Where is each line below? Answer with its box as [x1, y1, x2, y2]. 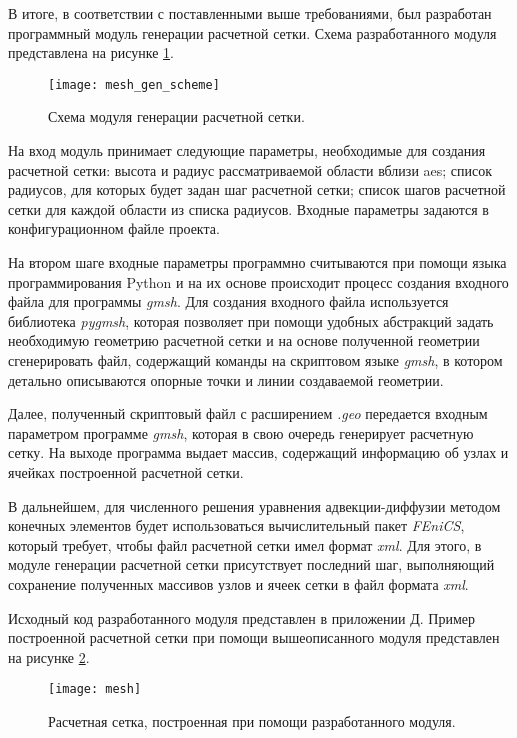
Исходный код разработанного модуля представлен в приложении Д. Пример [8, 607, 475, 628]
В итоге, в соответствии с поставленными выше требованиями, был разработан [8, 3, 492, 23]
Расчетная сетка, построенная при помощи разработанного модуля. [48, 710, 456, 731]
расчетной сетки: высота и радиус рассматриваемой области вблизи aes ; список [8, 159, 493, 180]
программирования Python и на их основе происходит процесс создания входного [8, 271, 509, 292]
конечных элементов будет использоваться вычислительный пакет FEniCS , [8, 515, 465, 536]
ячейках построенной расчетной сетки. [8, 461, 244, 482]
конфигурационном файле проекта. [8, 218, 220, 239]
